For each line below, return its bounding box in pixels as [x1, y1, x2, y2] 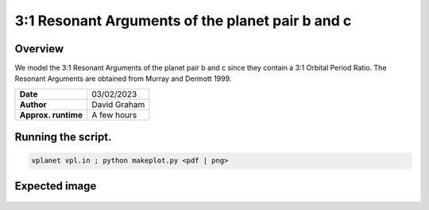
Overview [14, 42, 64, 55]
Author [19, 99, 47, 110]
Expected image [14, 179, 97, 193]
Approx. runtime [19, 109, 83, 120]
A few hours [91, 109, 137, 120]
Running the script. [14, 131, 112, 144]
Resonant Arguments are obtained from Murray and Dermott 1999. [14, 74, 232, 83]
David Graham [91, 99, 145, 110]
